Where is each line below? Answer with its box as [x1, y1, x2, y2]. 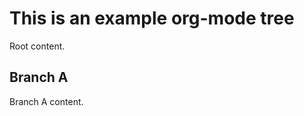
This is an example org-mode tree [9, 7, 295, 30]
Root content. [9, 40, 66, 52]
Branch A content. [9, 95, 84, 107]
